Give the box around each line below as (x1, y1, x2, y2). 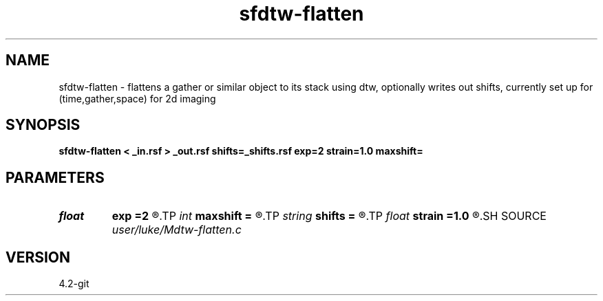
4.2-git (59, 278, 89, 290)
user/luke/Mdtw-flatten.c (112, 223, 242, 237)
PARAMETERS (6, 168, 105, 186)
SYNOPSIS (6, 116, 81, 134)
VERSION (6, 248, 71, 266)
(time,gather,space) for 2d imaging (59, 92, 216, 104)
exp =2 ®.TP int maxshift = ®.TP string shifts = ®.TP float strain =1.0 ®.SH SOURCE (112, 209, 547, 223)
